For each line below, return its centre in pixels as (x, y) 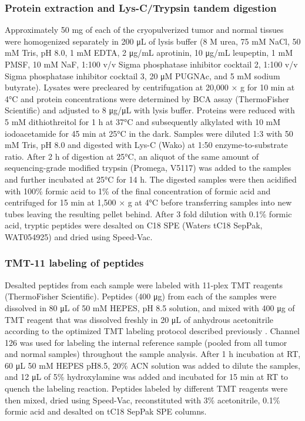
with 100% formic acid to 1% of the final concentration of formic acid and (138, 191)
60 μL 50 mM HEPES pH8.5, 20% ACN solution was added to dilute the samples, (152, 365)
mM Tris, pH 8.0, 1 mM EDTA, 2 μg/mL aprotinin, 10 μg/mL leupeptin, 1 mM (149, 53)
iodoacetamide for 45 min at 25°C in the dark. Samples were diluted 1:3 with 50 (149, 133)
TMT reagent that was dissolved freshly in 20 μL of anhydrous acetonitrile (139, 319)
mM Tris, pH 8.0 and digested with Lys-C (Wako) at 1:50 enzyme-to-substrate (146, 145)
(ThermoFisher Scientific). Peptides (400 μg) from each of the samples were (141, 296)
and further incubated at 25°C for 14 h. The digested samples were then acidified (151, 179)
